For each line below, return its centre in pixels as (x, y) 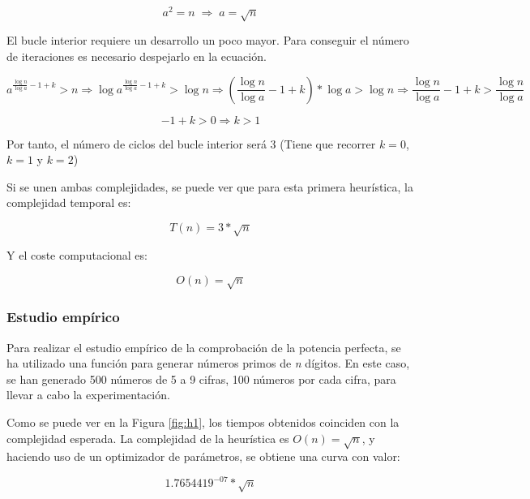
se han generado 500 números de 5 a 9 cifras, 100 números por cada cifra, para (201, 379)
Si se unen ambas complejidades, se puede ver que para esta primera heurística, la (210, 186)
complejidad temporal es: (69, 202)
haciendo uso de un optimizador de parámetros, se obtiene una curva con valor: (203, 456)
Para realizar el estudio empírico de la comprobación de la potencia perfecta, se (204, 347)
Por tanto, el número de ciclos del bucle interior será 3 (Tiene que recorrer (191, 143)
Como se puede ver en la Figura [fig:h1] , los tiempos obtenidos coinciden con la (203, 422)
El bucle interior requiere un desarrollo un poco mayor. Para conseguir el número (208, 40)
